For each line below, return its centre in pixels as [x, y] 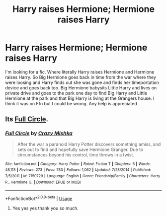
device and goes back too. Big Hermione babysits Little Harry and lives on [81, 87]
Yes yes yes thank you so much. [45, 208]
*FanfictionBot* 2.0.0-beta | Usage [39, 198]
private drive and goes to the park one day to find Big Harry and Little [76, 93]
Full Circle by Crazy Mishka [39, 134]
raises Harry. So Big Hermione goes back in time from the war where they [81, 77]
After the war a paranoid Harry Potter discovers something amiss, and [89, 144]
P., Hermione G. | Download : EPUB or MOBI [43, 182]
